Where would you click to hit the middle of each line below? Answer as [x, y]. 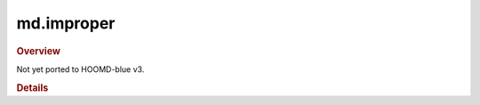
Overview [39, 51]
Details [32, 87]
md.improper [66, 23]
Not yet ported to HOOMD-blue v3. [80, 69]
